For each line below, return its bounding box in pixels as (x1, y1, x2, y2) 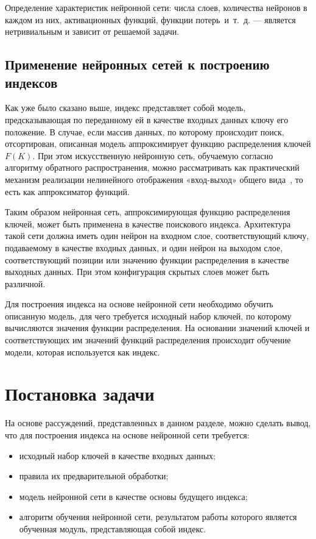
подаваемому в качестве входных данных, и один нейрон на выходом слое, (5, 241, 283, 254)
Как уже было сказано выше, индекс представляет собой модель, (5, 101, 246, 114)
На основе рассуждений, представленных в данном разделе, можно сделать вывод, (5, 416, 311, 429)
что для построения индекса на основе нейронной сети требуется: (5, 428, 250, 441)
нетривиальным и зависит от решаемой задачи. (5, 25, 180, 38)
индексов (5, 73, 58, 91)
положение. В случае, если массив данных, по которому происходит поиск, (5, 125, 284, 138)
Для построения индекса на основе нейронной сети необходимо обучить (5, 298, 273, 310)
